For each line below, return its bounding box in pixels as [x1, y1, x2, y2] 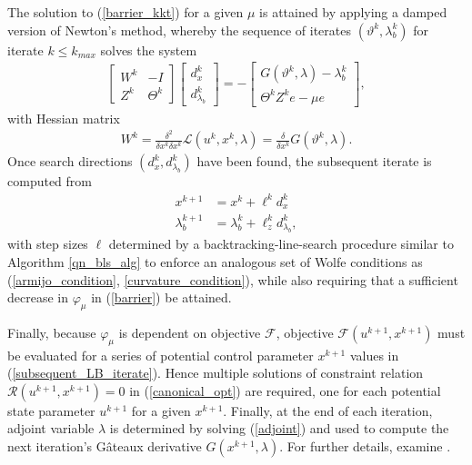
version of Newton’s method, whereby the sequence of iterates [7, 20, 351, 39]
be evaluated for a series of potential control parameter [7, 345, 314, 364]
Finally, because [7, 322, 96, 341]
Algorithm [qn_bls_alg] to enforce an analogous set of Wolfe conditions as [7, 252, 423, 271]
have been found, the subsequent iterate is [196, 152, 432, 171]
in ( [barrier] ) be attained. [91, 288, 232, 307]
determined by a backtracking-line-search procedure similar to [108, 234, 454, 253]
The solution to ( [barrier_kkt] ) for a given [7, 3, 244, 21]
